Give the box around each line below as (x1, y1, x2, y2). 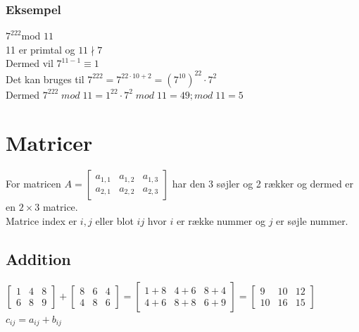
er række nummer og (176, 213, 265, 228)
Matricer (6, 128, 93, 157)
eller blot (95, 213, 134, 228)
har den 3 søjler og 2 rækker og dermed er (172, 176, 354, 191)
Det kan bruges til (6, 71, 84, 86)
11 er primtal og (6, 42, 75, 56)
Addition (6, 247, 71, 269)
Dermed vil (6, 56, 53, 70)
